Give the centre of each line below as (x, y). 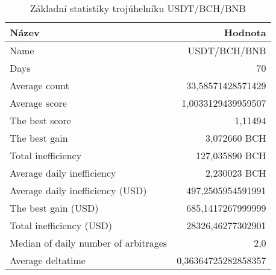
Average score (38, 103)
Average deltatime (48, 260)
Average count (39, 85)
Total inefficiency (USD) (61, 225)
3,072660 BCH (236, 138)
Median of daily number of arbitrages (89, 243)
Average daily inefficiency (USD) (78, 190)
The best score (40, 120)
